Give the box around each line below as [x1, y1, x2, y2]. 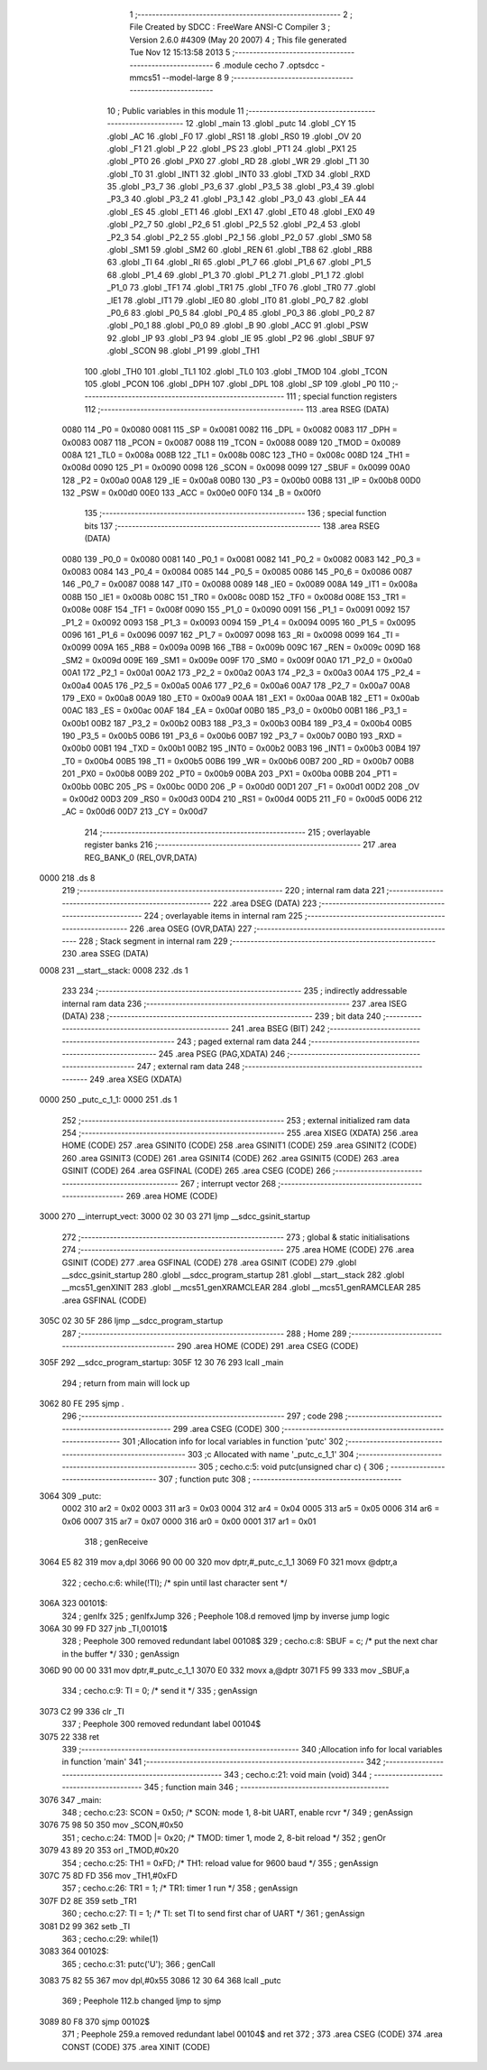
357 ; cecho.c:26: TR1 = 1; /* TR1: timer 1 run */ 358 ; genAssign [61, 1882, 298, 1894]
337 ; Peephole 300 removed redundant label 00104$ [61, 1719, 262, 1730]
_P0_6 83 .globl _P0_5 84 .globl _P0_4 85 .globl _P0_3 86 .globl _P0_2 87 [106, 307, 375, 318]
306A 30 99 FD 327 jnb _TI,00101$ [39, 1622, 168, 1633]
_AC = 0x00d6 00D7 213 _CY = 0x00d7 [61, 806, 208, 817]
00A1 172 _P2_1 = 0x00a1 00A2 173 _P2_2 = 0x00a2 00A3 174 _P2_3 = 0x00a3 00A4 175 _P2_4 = [61, 668, 421, 679]
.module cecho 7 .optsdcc [222, 60, 319, 70]
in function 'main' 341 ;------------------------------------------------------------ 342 [61, 1756, 381, 1768]
